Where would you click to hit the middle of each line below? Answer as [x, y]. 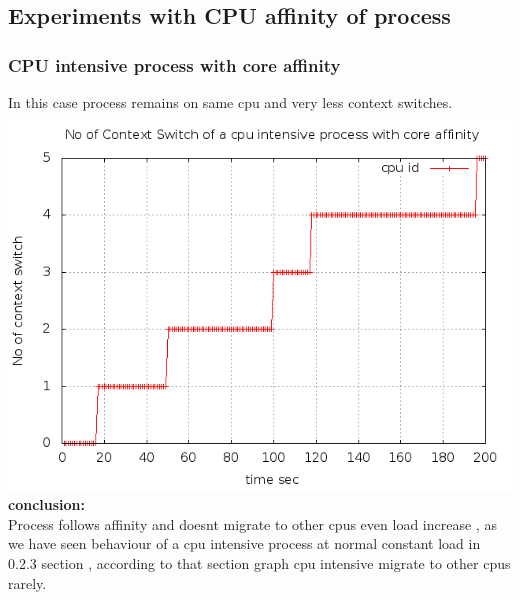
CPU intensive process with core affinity [174, 64]
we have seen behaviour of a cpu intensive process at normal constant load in [244, 543]
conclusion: [46, 504]
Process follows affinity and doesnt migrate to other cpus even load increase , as [252, 523]
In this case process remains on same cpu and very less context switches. [230, 102]
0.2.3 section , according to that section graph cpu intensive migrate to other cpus [259, 562]
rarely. [27, 582]
